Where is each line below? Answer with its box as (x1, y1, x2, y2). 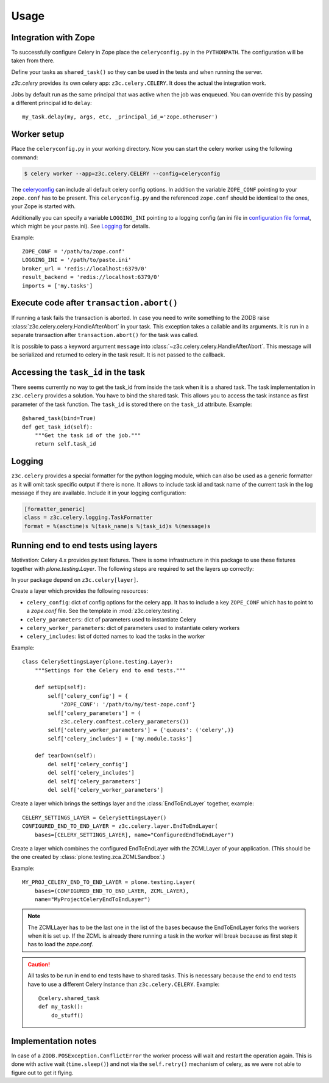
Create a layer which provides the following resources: (11, 587, 149, 595)
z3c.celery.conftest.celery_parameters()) (60, 718, 189, 725)
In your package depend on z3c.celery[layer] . (11, 576, 138, 584)
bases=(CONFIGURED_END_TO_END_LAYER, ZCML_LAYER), (34, 887, 189, 894)
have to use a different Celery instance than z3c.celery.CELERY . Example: (27, 980, 220, 988)
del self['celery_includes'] (48, 769, 135, 777)
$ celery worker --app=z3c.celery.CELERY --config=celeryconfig (24, 170, 221, 177)
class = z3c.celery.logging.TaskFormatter (24, 514, 153, 521)
